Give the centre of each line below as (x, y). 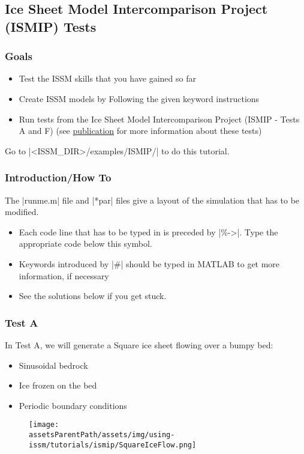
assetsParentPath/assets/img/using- (102, 434)
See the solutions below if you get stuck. (93, 296)
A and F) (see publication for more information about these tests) (140, 131)
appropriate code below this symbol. (85, 244)
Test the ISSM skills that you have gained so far (107, 78)
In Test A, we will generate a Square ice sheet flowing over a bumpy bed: (139, 344)
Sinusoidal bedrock (53, 365)
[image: (44, 425)
